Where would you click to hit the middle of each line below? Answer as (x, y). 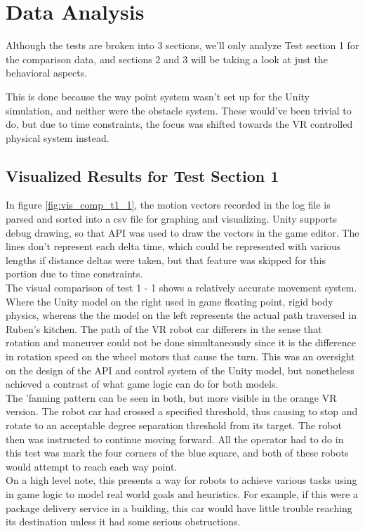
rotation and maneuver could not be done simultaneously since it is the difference (181, 342)
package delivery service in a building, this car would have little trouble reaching (179, 507)
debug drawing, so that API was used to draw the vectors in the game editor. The (182, 232)
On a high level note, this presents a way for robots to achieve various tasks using (181, 480)
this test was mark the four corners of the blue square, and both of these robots (177, 453)
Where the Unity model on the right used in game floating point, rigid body (170, 301)
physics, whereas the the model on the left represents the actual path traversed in (181, 315)
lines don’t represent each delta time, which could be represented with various (173, 246)
